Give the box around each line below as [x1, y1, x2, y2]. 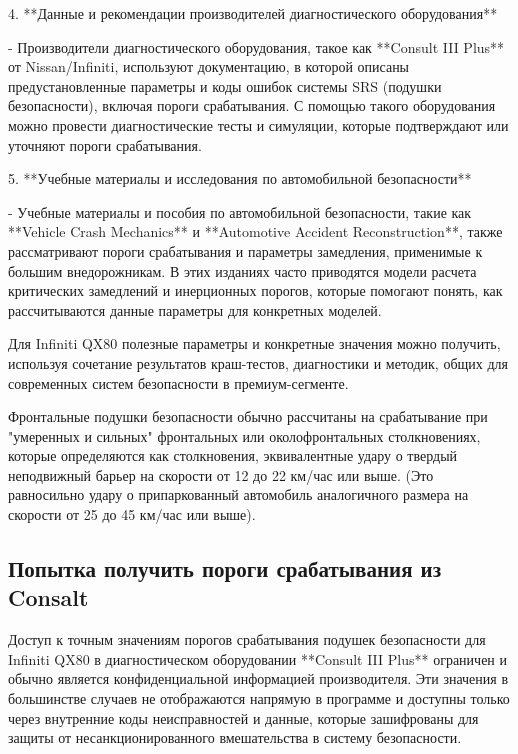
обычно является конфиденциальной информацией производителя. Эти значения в [8, 668, 509, 689]
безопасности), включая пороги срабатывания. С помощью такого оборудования [8, 95, 496, 116]
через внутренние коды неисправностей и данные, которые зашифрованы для [8, 707, 479, 728]
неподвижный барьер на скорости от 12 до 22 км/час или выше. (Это [8, 464, 434, 485]
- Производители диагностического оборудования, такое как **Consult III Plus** [8, 36, 505, 57]
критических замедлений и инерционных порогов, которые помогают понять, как [8, 280, 503, 301]
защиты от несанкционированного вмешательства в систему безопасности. [8, 727, 462, 748]
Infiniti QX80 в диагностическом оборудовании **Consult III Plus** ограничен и [8, 648, 508, 669]
